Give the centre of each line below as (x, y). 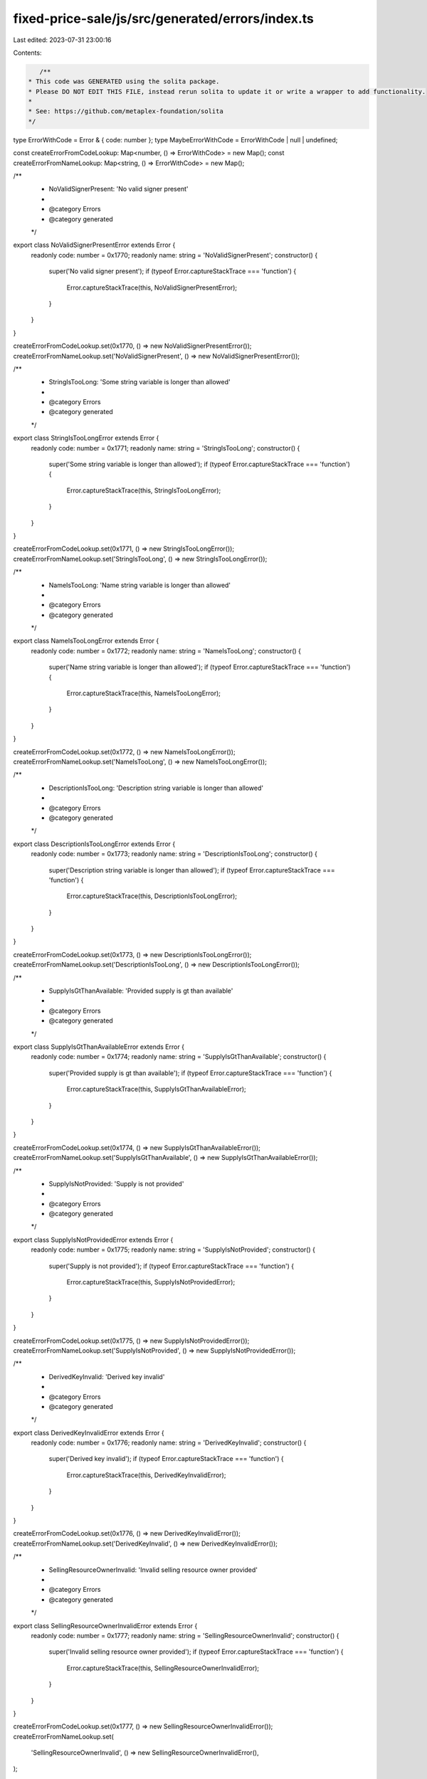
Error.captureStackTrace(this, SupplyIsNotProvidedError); (151, 1282)
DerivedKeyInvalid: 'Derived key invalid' (107, 1376)
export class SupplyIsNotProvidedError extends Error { (93, 1240)
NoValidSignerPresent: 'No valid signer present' (118, 189)
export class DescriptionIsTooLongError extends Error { (94, 844)
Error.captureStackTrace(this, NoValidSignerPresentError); (152, 287)
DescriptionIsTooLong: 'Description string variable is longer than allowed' (156, 788)
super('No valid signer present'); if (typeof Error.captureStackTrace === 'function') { (173, 271)
